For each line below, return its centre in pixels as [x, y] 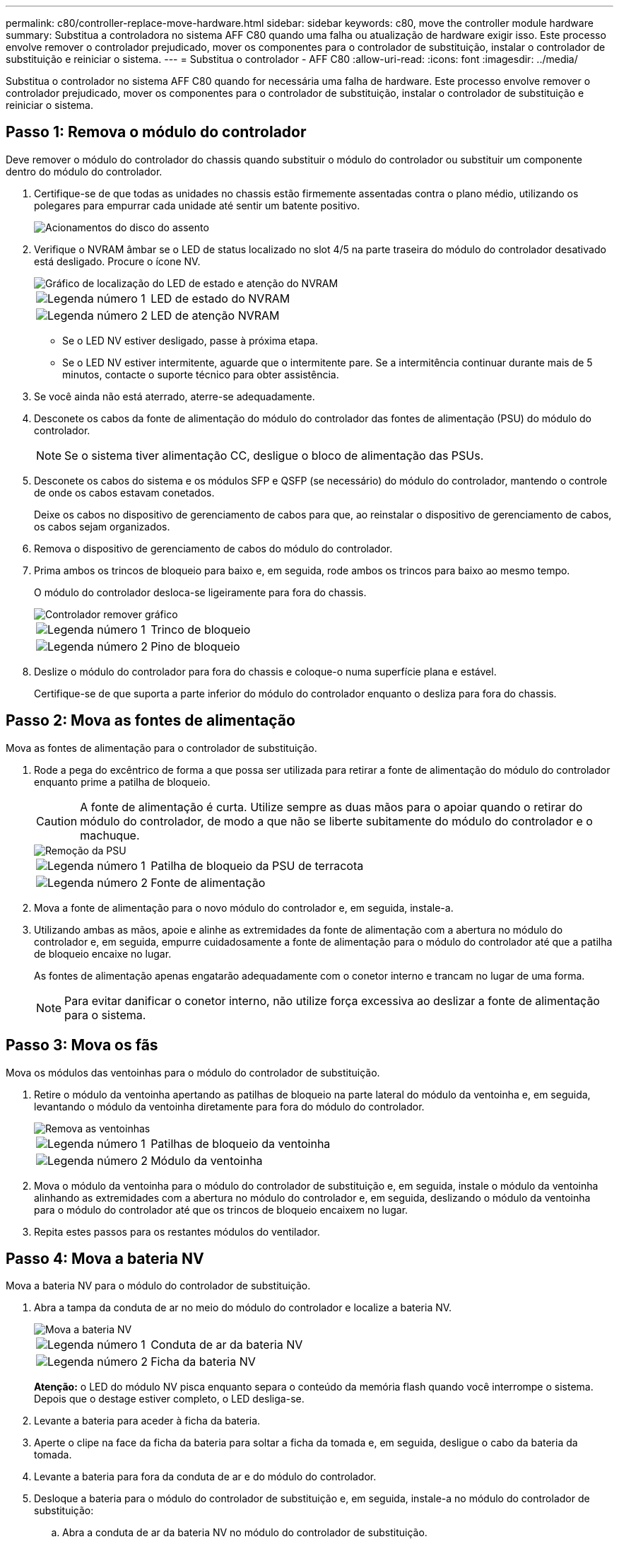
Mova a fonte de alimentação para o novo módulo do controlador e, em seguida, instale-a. [244, 907]
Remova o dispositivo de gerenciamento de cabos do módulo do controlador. [213, 548]
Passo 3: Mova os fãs [82, 1045]
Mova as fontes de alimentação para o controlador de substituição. [161, 748]
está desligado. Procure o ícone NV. [117, 261]
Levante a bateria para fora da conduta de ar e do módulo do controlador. [205, 1477]
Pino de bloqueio [195, 646]
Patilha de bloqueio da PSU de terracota [257, 865]
